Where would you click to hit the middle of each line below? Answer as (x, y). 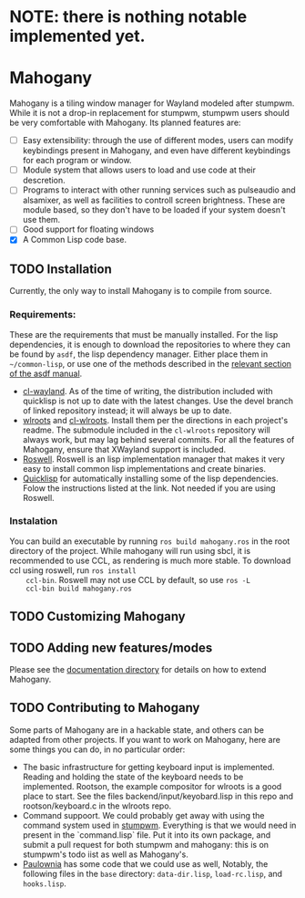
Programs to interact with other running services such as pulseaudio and (159, 190)
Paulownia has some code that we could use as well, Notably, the (145, 863)
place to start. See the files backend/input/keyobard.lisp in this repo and (158, 796)
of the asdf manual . (46, 373)
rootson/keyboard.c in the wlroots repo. (97, 806)
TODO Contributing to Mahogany (105, 708)
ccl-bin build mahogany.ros (79, 589)
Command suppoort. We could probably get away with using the (143, 815)
